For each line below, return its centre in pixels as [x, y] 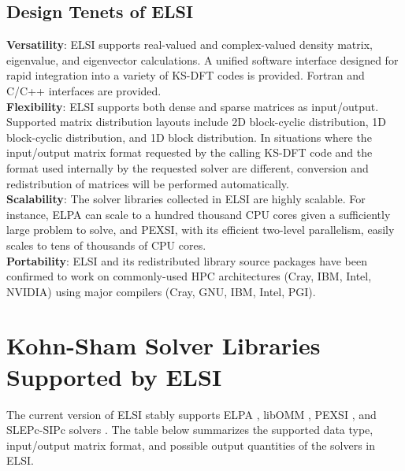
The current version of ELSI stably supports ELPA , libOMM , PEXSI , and [191, 414]
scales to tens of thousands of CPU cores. [106, 245]
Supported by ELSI [114, 376]
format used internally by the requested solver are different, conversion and [188, 167]
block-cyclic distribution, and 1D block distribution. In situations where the [189, 137]
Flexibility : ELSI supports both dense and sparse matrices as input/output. [193, 106]
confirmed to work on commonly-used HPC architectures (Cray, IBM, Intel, [189, 276]
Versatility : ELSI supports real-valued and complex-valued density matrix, [189, 45]
